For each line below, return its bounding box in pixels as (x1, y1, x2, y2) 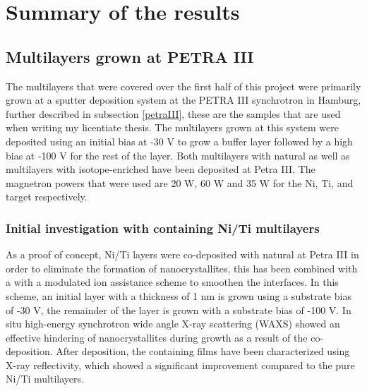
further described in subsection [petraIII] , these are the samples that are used (6, 106, 341, 121)
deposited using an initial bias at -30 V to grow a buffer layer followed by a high (6, 133, 353, 148)
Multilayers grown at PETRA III (6, 45, 254, 67)
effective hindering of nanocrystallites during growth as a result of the (6, 330, 308, 344)
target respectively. (6, 189, 88, 204)
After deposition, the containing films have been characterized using (56, 344, 350, 359)
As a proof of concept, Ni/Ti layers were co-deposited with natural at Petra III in (6, 247, 359, 262)
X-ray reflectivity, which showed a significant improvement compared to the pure (6, 357, 355, 372)
